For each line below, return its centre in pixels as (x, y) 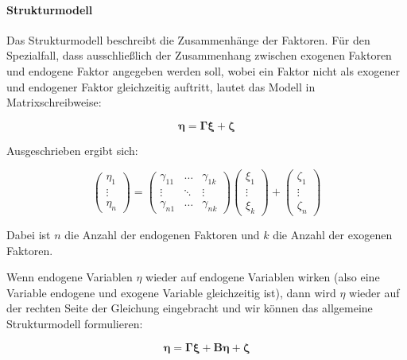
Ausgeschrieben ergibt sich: (72, 150)
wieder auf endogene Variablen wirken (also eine (263, 277)
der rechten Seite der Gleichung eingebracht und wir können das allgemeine (190, 308)
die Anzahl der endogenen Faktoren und (162, 235)
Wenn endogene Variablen (70, 277)
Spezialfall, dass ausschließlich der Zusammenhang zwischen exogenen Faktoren (199, 55)
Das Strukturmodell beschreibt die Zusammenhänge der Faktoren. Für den (188, 39)
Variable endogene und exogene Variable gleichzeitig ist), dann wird (171, 292)
